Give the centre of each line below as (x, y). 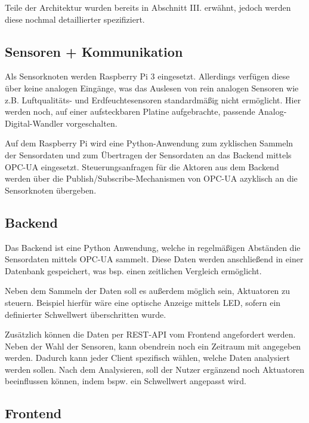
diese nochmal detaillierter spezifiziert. (75, 19)
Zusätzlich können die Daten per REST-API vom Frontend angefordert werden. (150, 334)
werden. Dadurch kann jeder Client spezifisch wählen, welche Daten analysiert (147, 358)
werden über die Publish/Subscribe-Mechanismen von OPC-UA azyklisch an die (151, 178)
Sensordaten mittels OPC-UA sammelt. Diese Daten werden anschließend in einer (154, 259)
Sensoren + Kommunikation (94, 51)
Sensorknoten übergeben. (51, 190)
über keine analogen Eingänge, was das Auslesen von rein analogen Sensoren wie (152, 88)
